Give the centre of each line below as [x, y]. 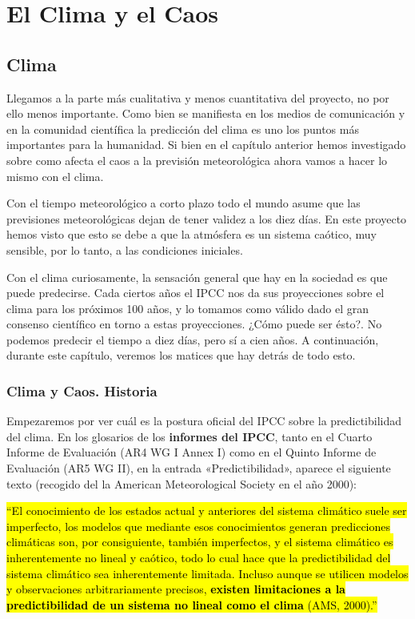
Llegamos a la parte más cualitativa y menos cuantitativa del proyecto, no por [198, 97]
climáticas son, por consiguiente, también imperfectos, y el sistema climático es [200, 542]
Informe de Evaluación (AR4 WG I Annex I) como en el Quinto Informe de [192, 452]
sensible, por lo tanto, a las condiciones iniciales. [125, 249]
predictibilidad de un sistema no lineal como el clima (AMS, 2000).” [192, 604]
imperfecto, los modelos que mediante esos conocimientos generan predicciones [199, 526]
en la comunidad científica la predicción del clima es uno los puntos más [183, 129]
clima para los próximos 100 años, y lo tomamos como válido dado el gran [188, 308]
